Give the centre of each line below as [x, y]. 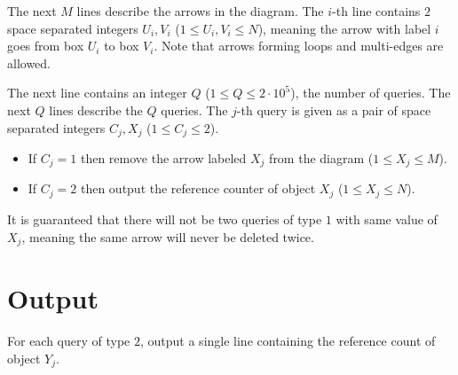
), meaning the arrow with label [344, 28]
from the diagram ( [321, 158]
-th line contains [376, 11]
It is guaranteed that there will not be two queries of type [165, 219]
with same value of [387, 219]
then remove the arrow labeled [163, 158]
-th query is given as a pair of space [334, 109]
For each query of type [69, 341]
